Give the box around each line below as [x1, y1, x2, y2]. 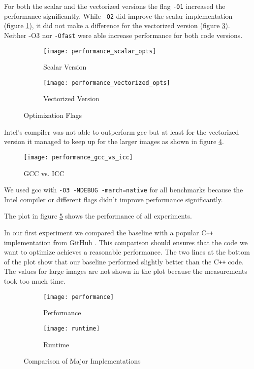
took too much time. [4, 276, 65, 286]
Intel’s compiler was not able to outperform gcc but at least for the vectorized [4, 126, 239, 137]
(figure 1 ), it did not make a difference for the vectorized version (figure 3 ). [4, 20, 230, 31]
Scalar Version [43, 62, 87, 72]
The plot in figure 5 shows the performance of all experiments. [4, 211, 192, 221]
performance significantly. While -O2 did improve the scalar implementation [4, 10, 233, 21]
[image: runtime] [43, 325, 100, 332]
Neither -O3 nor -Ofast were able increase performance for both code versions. [4, 30, 243, 40]
